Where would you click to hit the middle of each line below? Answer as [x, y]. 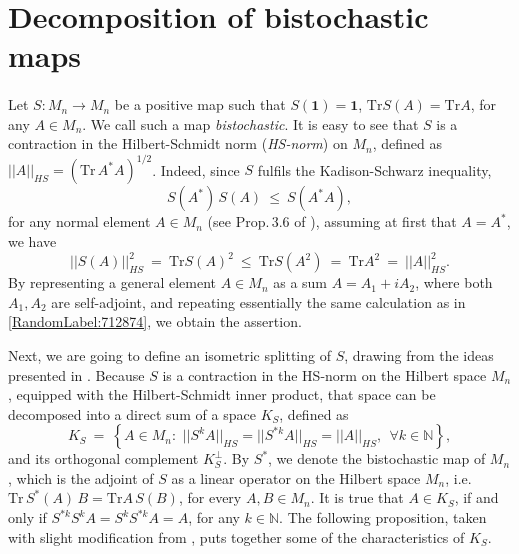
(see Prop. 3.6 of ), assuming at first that [332, 221]
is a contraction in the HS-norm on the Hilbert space [324, 374]
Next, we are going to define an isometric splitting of [169, 354]
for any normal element [79, 221]
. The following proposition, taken [383, 517]
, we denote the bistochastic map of [377, 458]
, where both [454, 282]
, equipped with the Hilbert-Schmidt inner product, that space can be [222, 394]
